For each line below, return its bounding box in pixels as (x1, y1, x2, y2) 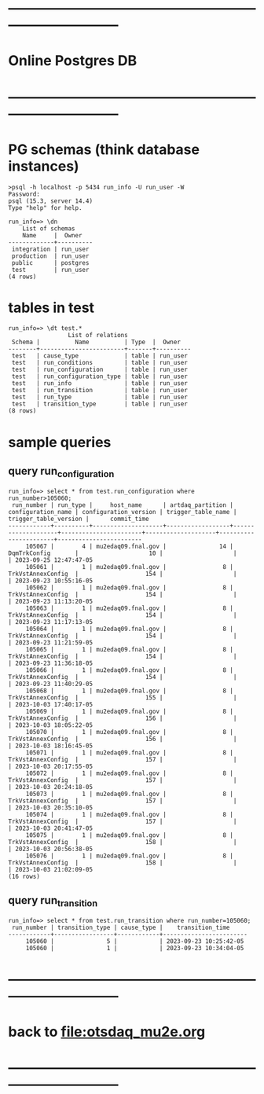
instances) (8, 157, 80, 175)
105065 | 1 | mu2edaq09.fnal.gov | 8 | (25, 645, 234, 653)
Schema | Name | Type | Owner (11, 338, 181, 347)
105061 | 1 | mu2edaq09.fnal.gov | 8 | (25, 563, 234, 571)
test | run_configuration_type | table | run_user (11, 373, 189, 380)
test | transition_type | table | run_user (11, 400, 189, 408)
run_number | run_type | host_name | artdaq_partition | (11, 501, 234, 509)
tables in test (8, 299, 95, 317)
